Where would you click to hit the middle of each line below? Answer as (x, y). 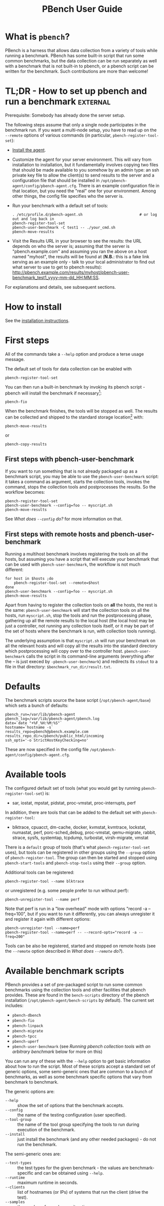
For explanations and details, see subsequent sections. (60, 287)
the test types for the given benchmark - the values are (73, 1168)
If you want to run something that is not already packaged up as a (71, 471)
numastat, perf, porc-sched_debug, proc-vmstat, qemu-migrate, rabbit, (84, 832)
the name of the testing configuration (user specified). (72, 1115)
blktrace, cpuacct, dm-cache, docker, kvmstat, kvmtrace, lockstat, (79, 827)
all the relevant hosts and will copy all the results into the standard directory (81, 646)
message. (15, 359)
